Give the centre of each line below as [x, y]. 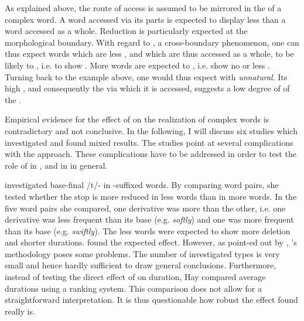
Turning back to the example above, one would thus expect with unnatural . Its [146, 76]
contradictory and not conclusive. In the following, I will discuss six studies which [151, 130]
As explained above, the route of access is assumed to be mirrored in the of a [143, 8]
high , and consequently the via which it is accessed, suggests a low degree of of [147, 88]
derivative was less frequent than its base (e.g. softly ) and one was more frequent [149, 219]
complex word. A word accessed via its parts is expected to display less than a [145, 19]
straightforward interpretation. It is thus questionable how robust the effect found [151, 300]
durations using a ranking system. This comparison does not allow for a [133, 288]
